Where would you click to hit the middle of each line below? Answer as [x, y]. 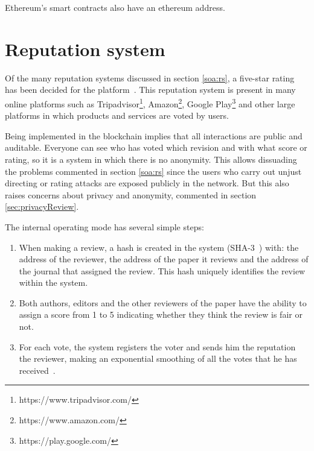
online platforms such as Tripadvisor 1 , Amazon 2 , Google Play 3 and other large [150, 102]
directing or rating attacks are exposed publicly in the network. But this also [147, 183]
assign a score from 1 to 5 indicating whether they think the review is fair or [161, 314]
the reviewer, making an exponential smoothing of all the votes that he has [158, 358]
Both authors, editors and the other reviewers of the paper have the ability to [163, 302]
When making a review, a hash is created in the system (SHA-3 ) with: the [159, 247]
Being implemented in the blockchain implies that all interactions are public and [154, 135]
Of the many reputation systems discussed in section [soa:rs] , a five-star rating [150, 77]
